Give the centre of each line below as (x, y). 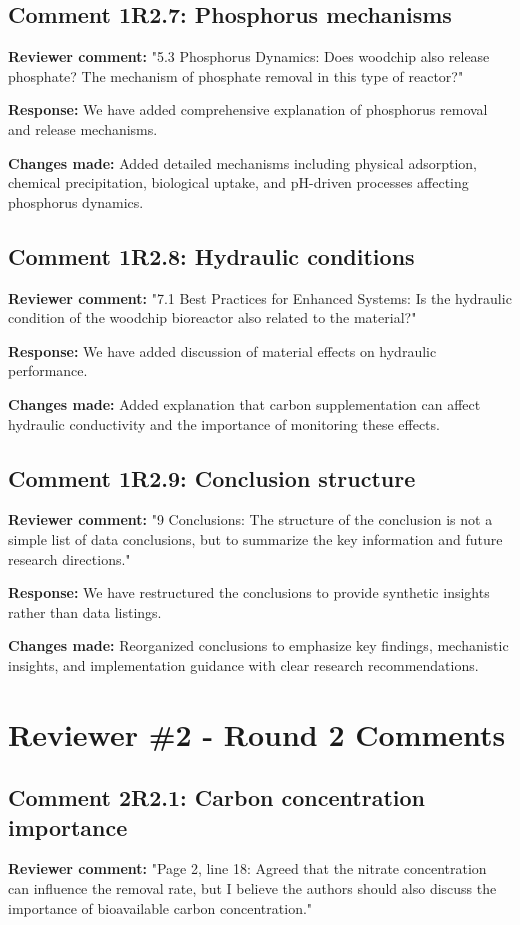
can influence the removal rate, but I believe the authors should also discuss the (252, 888)
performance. (48, 370)
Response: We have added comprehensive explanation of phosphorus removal (248, 109)
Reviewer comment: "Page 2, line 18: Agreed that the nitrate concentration (247, 868)
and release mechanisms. (83, 128)
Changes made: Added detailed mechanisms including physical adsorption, (242, 162)
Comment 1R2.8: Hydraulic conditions (211, 255)
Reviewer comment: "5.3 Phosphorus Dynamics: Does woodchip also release (249, 56)
